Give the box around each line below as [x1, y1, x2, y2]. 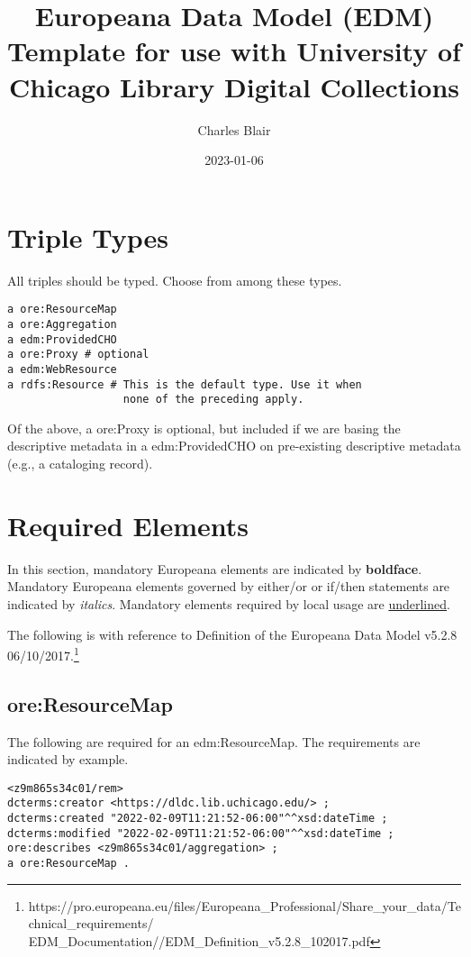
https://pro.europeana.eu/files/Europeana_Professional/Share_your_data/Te [28, 896, 461, 915]
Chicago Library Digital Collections [8, 68, 460, 105]
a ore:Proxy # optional [7, 348, 149, 361]
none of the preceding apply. [122, 393, 304, 406]
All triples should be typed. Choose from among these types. [7, 270, 342, 289]
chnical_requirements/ [28, 914, 154, 933]
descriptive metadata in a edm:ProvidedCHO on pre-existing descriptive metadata [7, 436, 461, 455]
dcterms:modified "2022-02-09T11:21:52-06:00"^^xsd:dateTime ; [7, 826, 394, 840]
